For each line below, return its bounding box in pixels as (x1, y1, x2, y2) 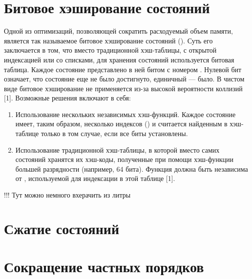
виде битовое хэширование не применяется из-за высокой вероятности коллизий (4, 83, 243, 93)
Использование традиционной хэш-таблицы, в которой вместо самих (15, 144, 220, 155)
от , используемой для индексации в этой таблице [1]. (15, 173, 175, 183)
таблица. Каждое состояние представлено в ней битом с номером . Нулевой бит (4, 64, 242, 74)
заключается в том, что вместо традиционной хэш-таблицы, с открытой (4, 45, 217, 55)
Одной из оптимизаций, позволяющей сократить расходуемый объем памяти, (4, 26, 233, 36)
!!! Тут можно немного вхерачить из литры (4, 190, 131, 200)
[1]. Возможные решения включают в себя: (4, 93, 131, 103)
